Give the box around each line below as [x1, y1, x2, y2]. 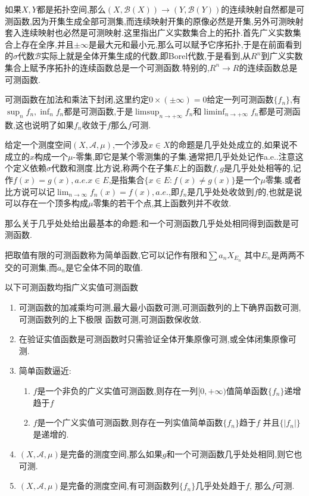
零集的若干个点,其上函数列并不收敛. [93, 197, 232, 209]
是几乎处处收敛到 [187, 185, 254, 197]
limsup [135, 107, 160, 116]
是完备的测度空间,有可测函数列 [60, 479, 179, 492]
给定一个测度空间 [5, 138, 71, 151]
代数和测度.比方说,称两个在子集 [51, 162, 173, 174]
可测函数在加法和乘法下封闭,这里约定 [5, 93, 149, 106]
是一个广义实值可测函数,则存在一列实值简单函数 [37, 416, 223, 429]
